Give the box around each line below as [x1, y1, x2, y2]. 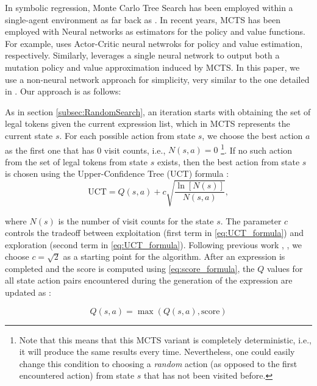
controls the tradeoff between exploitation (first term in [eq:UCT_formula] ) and [5, 226, 304, 239]
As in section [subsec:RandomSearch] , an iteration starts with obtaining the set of [5, 105, 311, 118]
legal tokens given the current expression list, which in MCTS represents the [5, 117, 290, 130]
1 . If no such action [221, 141, 292, 156]
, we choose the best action [202, 129, 303, 141]
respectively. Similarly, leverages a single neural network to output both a [5, 49, 280, 62]
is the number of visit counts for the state [58, 214, 214, 227]
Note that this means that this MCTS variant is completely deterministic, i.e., [19, 333, 312, 346]
